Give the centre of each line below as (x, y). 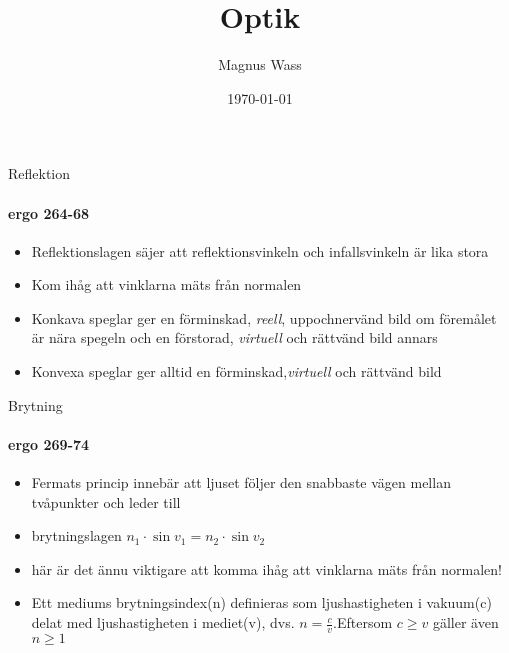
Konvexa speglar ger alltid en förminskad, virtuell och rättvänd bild (236, 371)
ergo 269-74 (49, 443)
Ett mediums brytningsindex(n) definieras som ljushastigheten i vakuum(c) (261, 602)
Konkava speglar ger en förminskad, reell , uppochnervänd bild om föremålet (264, 317)
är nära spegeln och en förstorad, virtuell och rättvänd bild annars (234, 337)
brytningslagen (76, 535)
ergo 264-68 (49, 212)
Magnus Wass (260, 64)
